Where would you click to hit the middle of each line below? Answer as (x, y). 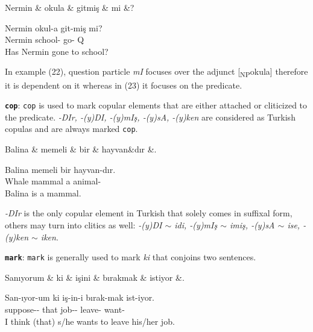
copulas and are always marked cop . (71, 129)
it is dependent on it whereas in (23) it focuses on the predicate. (124, 85)
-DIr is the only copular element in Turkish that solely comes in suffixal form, (149, 213)
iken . (49, 236)
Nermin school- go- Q (45, 39)
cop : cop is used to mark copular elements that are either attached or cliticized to (156, 105)
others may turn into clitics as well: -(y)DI (84, 224)
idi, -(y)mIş (196, 224)
